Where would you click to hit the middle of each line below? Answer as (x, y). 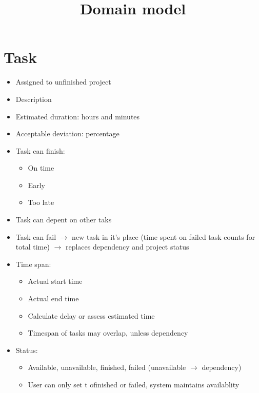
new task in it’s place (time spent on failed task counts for (164, 236)
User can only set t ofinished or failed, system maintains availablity (134, 384)
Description (34, 99)
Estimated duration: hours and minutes (78, 116)
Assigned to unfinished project (63, 82)
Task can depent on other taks (64, 220)
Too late (41, 202)
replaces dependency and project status (127, 247)
